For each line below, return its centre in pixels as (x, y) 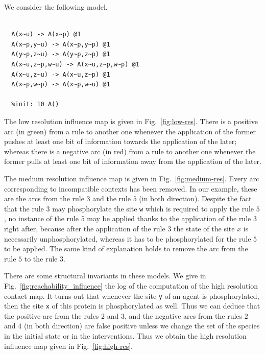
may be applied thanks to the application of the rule (169, 218)
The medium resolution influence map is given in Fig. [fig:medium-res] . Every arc (132, 178)
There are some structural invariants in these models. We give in (105, 276)
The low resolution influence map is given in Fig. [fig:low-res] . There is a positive (131, 121)
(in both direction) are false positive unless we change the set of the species (142, 326)
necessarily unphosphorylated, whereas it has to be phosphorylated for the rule (128, 238)
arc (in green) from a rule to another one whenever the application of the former (130, 131)
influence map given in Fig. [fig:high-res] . (68, 346)
